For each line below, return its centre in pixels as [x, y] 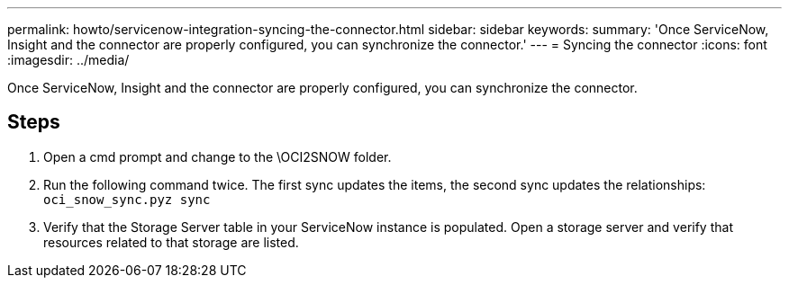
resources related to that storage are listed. [171, 242]
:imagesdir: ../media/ [68, 60]
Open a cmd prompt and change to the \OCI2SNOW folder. [218, 156]
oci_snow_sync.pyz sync [127, 199]
